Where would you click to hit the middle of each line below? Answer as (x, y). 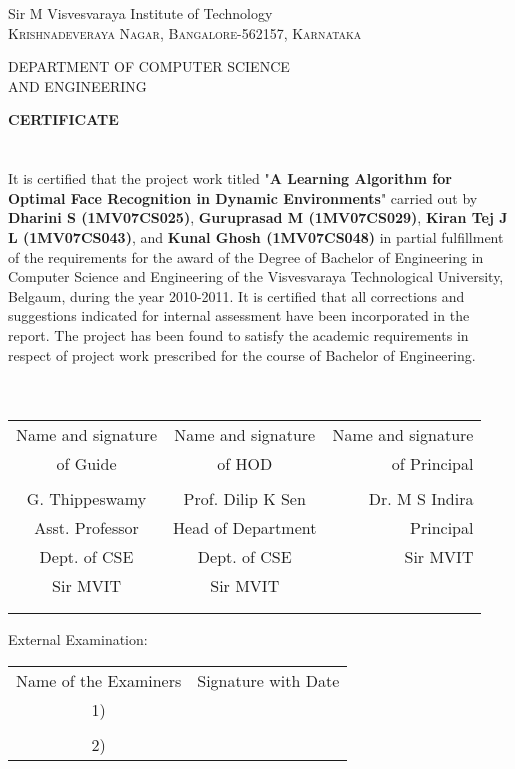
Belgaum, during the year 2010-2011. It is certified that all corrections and (236, 295)
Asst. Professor (86, 528)
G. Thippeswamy (86, 499)
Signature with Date (268, 680)
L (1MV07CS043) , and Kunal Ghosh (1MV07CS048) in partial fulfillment (256, 236)
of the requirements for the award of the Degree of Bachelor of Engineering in (246, 256)
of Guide (86, 464)
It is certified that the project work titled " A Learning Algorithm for (230, 178)
